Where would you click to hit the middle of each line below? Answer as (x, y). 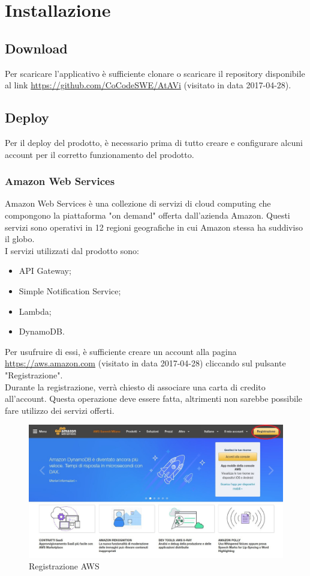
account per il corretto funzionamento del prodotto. (100, 154)
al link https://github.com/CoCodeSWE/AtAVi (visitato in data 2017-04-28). (148, 85)
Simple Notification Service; (70, 290)
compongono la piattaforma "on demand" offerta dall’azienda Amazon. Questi (148, 215)
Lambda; (35, 311)
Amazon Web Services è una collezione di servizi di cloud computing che (138, 203)
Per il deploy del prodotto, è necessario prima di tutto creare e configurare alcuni (154, 142)
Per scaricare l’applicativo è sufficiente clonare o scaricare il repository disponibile (155, 73)
